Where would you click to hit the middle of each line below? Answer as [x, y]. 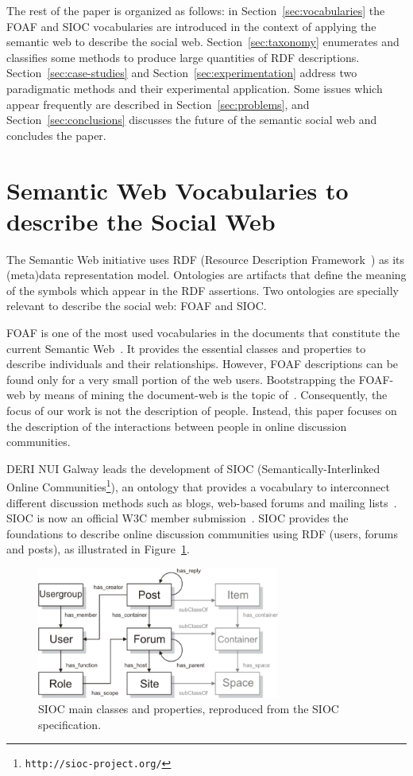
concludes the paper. [56, 135]
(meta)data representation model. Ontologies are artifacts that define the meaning [206, 275]
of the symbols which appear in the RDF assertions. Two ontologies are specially [203, 290]
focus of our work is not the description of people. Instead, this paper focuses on [202, 410]
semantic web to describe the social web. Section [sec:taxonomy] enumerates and [203, 42]
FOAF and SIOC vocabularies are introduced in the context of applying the [191, 26]
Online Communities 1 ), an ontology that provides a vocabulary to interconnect [198, 486]
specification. [70, 724]
